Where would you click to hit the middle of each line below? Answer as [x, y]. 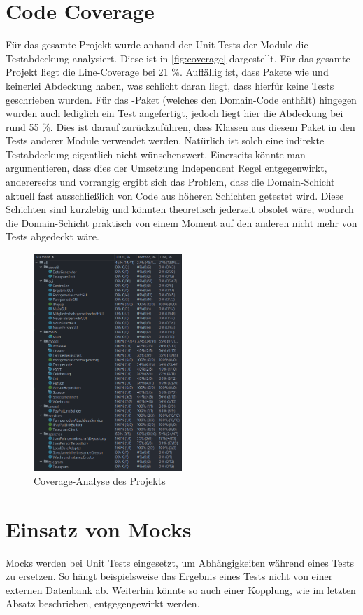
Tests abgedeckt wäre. [52, 236]
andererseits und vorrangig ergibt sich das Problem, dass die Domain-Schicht [170, 182]
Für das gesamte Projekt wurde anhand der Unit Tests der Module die [157, 44]
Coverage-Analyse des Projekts [100, 480]
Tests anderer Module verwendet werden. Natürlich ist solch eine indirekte [165, 140]
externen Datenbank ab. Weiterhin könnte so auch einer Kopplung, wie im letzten [181, 589]
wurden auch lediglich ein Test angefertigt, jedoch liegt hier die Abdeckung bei [175, 113]
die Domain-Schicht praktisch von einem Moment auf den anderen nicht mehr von [181, 222]
